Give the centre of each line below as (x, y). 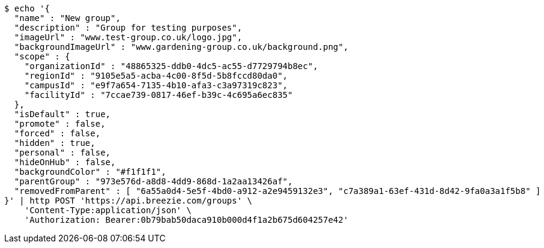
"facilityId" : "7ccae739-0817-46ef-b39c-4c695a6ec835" (159, 95)
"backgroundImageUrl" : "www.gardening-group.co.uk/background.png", (181, 47)
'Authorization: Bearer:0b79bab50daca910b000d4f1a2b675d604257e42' (186, 220)
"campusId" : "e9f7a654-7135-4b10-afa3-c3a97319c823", (156, 85)
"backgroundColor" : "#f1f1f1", (90, 172)
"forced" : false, (57, 133)
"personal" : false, (62, 153)
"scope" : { (42, 56)
